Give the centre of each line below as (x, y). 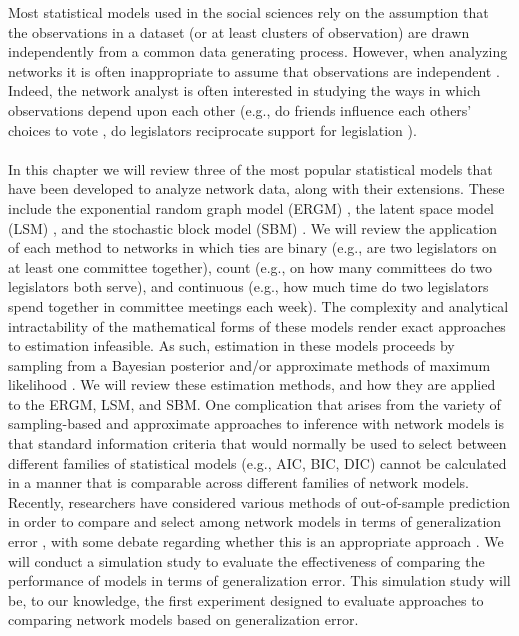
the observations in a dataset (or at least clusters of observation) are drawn (239, 31)
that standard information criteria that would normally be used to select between (257, 443)
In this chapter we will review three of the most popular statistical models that (250, 168)
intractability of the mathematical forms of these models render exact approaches (257, 325)
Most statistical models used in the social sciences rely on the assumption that (248, 12)
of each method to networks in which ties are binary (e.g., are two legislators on (252, 247)
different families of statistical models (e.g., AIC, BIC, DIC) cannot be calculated (257, 462)
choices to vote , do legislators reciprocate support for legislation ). (212, 129)
